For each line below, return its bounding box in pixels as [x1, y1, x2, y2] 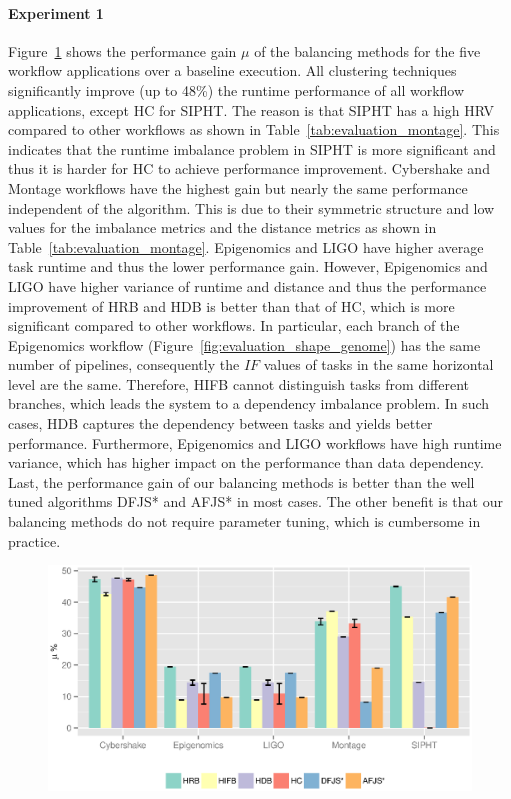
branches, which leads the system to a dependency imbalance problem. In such [8, 393, 490, 414]
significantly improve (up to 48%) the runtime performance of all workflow [8, 79, 465, 100]
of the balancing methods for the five [254, 40, 481, 61]
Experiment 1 [8, 2, 104, 23]
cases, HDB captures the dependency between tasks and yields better [8, 413, 433, 434]
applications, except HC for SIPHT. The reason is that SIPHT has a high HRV [8, 99, 494, 120]
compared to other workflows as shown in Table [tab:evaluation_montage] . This [8, 119, 500, 140]
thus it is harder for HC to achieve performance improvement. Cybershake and [8, 158, 490, 179]
